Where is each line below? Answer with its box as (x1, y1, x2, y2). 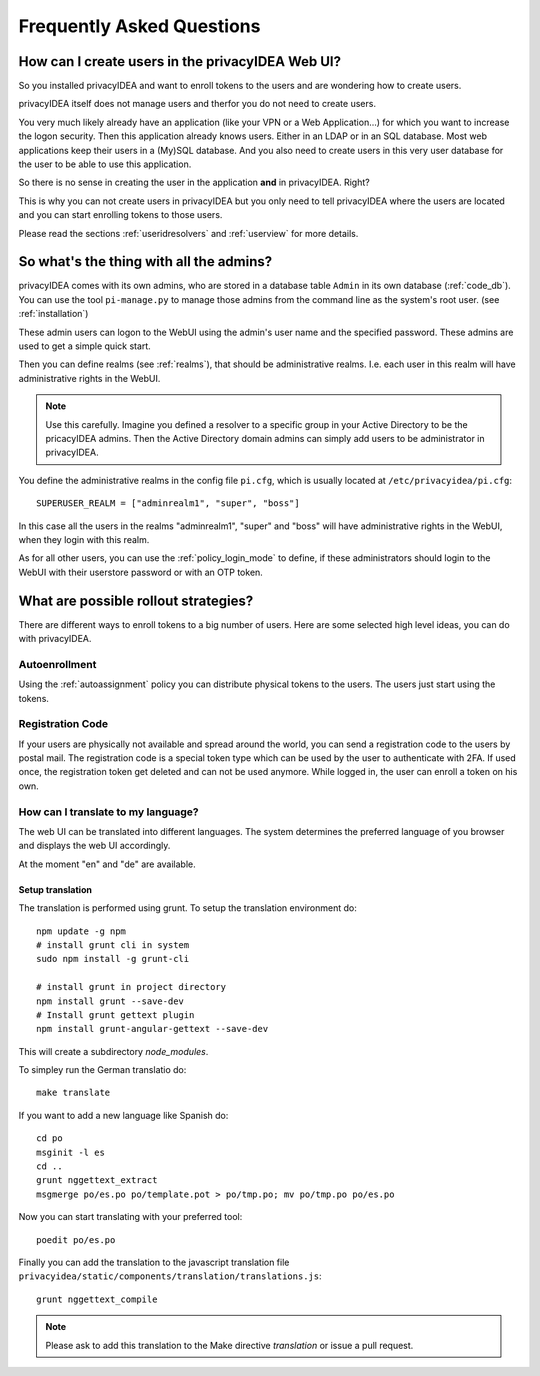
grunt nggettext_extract (36, 1175, 158, 1186)
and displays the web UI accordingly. (18, 840, 171, 852)
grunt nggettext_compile (36, 1293, 158, 1305)
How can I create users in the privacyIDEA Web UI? (18, 53, 342, 70)
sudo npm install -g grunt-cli (36, 953, 190, 965)
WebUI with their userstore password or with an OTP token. (18, 566, 264, 578)
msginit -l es (36, 1146, 105, 1158)
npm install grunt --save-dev (36, 995, 185, 1007)
